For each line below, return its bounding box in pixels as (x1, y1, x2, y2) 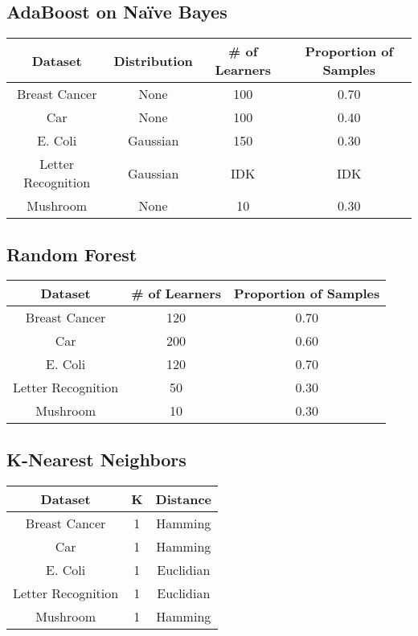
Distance (155, 489, 211, 508)
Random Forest (6, 241, 137, 266)
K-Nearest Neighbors (6, 446, 186, 471)
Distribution (113, 51, 193, 70)
